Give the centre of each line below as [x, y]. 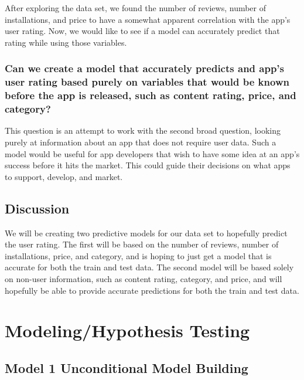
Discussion [37, 208]
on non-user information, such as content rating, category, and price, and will [144, 278]
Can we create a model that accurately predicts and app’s [145, 68]
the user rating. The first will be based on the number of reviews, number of [142, 244]
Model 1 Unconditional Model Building [127, 367]
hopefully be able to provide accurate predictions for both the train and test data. [152, 290]
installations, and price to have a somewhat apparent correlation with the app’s [148, 19]
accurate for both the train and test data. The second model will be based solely [149, 267]
